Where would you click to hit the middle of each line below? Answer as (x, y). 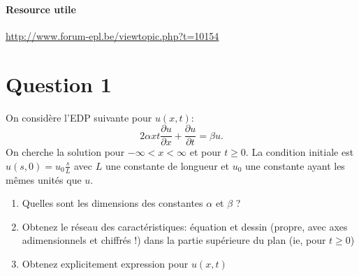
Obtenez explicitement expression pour (105, 263)
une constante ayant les (295, 165)
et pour (205, 152)
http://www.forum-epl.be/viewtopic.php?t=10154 (112, 35)
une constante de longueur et (167, 165)
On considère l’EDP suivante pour (79, 117)
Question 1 (59, 83)
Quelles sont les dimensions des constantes (112, 203)
